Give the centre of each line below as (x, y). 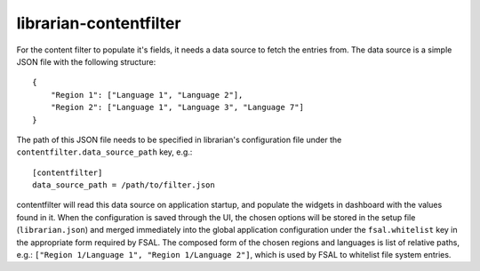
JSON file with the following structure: (86, 61)
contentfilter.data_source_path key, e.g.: (104, 152)
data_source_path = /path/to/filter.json (124, 185)
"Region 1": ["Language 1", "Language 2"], (147, 95)
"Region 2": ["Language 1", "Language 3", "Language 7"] (177, 108)
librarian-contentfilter (99, 23)
